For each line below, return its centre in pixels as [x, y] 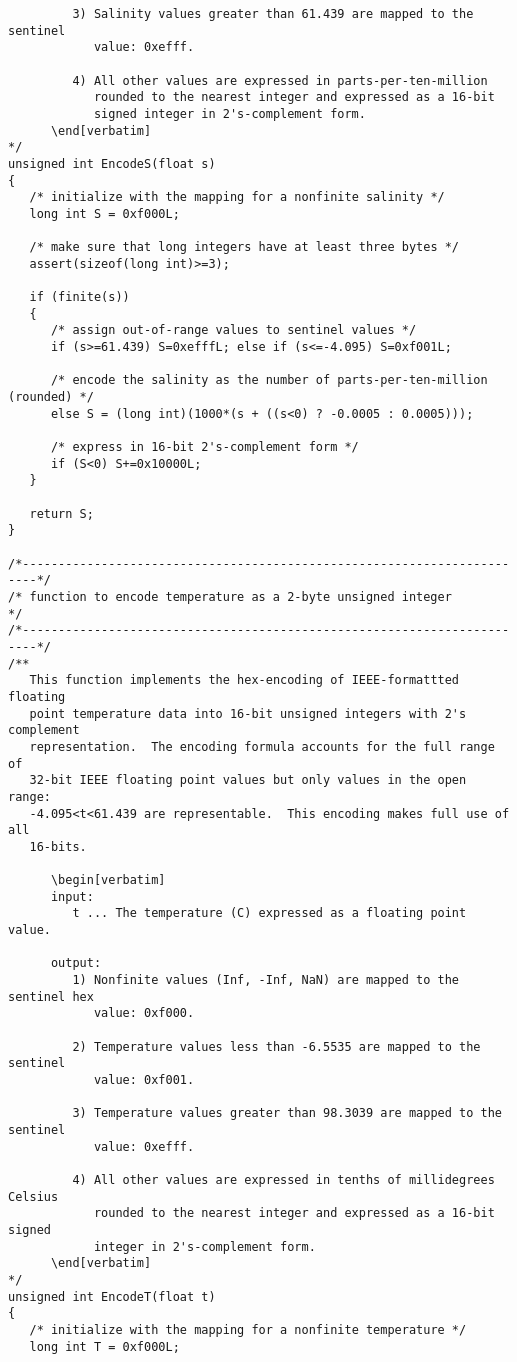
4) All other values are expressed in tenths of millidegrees [283, 1179]
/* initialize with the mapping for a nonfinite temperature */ [248, 1329]
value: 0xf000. [144, 1013]
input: [72, 896]
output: [76, 963]
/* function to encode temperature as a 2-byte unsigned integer [230, 596]
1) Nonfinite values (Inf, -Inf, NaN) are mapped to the [266, 980]
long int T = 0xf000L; [104, 1346]
